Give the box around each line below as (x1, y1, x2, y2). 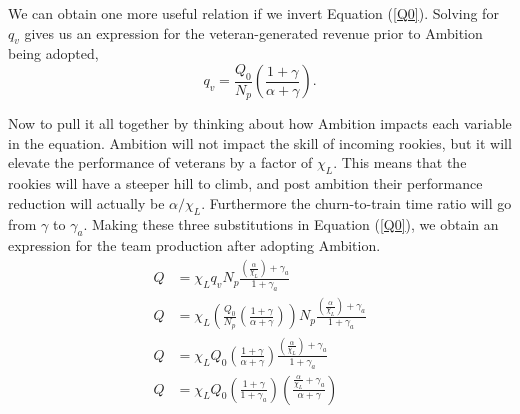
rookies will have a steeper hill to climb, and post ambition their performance (8, 173, 483, 194)
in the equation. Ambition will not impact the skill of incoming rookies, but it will (8, 132, 512, 153)
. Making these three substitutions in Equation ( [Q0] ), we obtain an (83, 213, 499, 234)
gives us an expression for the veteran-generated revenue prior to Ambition (24, 22, 483, 43)
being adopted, (8, 43, 99, 64)
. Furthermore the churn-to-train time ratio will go (201, 192, 512, 213)
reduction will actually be (8, 192, 165, 213)
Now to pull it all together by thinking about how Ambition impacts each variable (8, 113, 512, 134)
